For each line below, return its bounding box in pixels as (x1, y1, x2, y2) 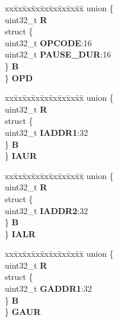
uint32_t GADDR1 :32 (5, 282, 92, 295)
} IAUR (5, 149, 37, 162)
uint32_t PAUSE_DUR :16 (5, 48, 111, 60)
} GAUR (5, 305, 41, 318)
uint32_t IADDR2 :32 (5, 204, 88, 216)
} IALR (5, 227, 36, 240)
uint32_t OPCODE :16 (5, 36, 92, 49)
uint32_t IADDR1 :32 (5, 126, 88, 138)
